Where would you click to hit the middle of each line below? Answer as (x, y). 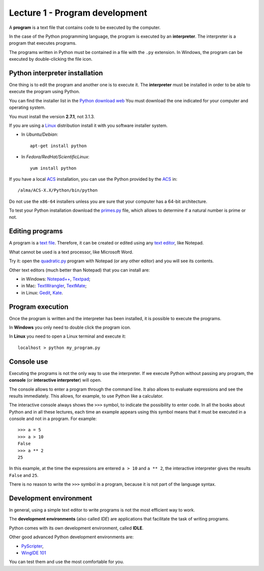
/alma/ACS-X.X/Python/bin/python (58, 190)
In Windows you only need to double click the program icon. (70, 327)
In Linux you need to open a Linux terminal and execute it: (67, 336)
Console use (29, 361)
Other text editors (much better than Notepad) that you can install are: (79, 270)
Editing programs (36, 231)
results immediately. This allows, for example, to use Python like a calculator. (86, 396)
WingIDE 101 (34, 553)
